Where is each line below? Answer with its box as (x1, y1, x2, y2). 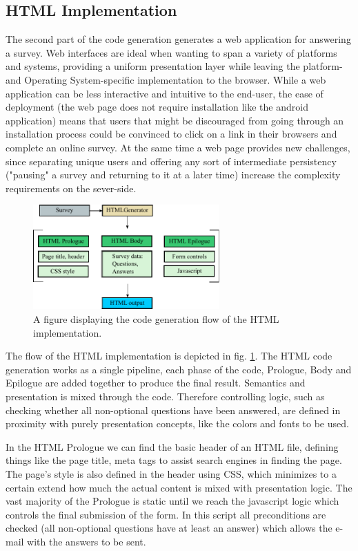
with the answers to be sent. (27, 534, 146, 548)
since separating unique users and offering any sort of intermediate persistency (6, 153, 337, 168)
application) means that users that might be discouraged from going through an (6, 113, 344, 127)
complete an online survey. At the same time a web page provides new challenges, (6, 140, 350, 154)
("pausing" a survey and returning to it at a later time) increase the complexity (6, 167, 341, 182)
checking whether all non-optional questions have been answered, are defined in (6, 402, 341, 417)
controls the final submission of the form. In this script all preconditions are (6, 507, 326, 521)
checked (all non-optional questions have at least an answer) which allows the (6, 521, 332, 535)
